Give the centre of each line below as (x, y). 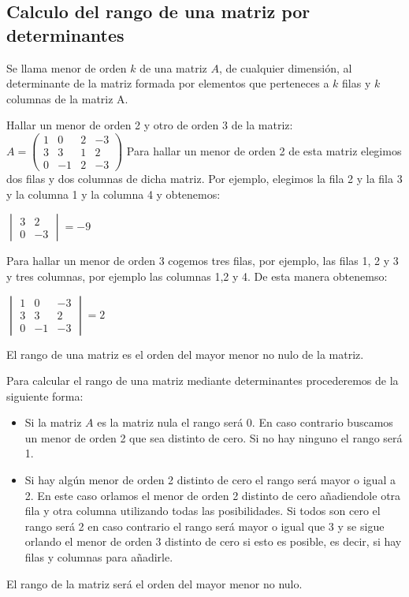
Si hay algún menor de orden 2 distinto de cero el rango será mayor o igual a (210, 480)
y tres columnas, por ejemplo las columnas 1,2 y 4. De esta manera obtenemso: (197, 276)
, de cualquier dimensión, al (285, 67)
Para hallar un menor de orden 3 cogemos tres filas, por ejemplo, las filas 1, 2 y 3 (203, 261)
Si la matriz (53, 422)
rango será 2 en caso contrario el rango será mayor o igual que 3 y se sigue (204, 526)
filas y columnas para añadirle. (99, 557)
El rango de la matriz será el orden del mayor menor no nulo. (154, 583)
